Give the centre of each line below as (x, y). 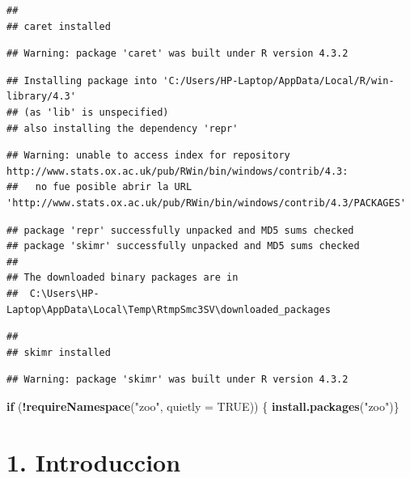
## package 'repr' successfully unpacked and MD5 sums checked (180, 230)
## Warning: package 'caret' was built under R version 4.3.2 (178, 54)
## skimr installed (59, 352)
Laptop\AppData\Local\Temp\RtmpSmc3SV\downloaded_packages (169, 309)
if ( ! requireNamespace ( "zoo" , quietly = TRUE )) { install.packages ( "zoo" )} (203, 406)
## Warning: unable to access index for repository (148, 156)
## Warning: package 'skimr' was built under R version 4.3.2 (178, 380)
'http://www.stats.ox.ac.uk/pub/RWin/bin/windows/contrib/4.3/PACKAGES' (206, 203)
